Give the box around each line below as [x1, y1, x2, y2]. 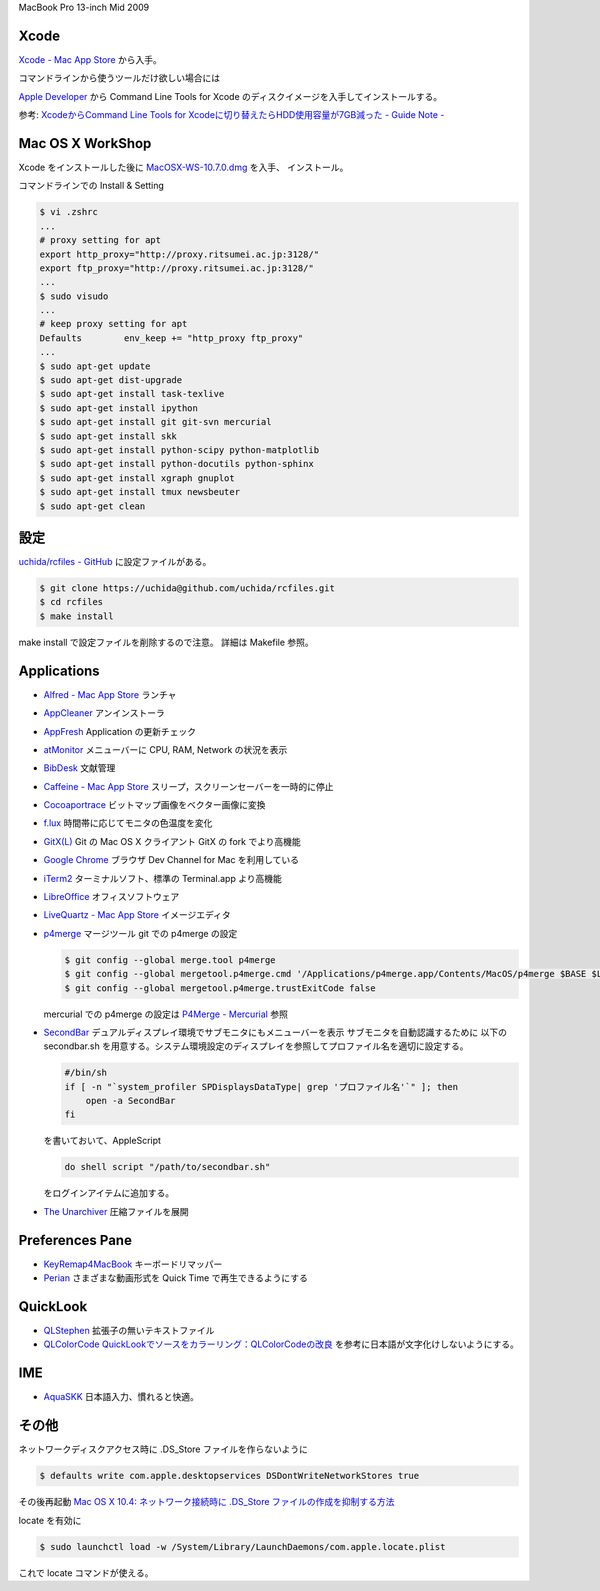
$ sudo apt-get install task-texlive [39, 388, 225, 400]
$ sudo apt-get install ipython [39, 402, 199, 414]
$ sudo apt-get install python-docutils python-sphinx [39, 458, 314, 470]
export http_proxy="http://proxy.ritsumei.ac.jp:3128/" [39, 248, 320, 260]
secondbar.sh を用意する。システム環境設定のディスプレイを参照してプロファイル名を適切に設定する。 [43, 1040, 469, 1052]
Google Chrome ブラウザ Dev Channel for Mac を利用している [43, 854, 300, 866]
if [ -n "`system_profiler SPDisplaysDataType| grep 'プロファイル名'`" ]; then [64, 1081, 459, 1092]
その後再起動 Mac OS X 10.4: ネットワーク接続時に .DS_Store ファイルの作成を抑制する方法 [18, 1496, 395, 1508]
